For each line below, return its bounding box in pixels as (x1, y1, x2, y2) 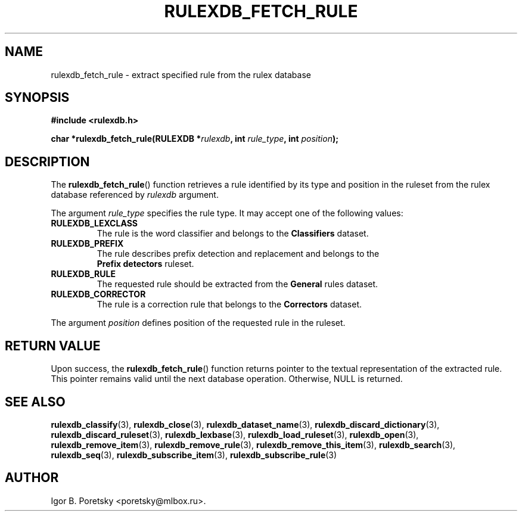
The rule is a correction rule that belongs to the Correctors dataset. (97, 299, 362, 310)
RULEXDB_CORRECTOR (51, 289, 146, 300)
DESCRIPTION (5, 154, 90, 169)
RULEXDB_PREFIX (51, 238, 124, 249)
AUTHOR (5, 470, 59, 486)
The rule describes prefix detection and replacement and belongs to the (97, 248, 380, 259)
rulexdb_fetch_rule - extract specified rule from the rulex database (51, 69, 311, 80)
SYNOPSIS (5, 90, 70, 105)
